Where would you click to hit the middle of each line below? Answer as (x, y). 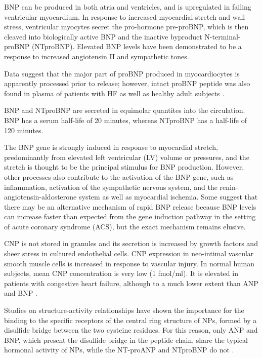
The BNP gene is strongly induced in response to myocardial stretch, (111, 147)
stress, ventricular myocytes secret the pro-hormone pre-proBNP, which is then (126, 27)
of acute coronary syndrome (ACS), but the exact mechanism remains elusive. (125, 226)
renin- (229, 187)
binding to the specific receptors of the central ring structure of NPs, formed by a (130, 320)
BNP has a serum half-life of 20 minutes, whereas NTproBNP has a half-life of (125, 120)
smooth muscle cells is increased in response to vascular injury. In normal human (129, 263)
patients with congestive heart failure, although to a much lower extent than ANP (131, 283)
